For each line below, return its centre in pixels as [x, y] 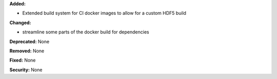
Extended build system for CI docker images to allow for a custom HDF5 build [104, 13]
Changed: [20, 23]
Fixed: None [23, 60]
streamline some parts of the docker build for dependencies [86, 32]
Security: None [26, 70]
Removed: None [27, 51]
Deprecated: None [29, 42]
